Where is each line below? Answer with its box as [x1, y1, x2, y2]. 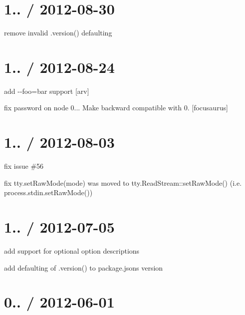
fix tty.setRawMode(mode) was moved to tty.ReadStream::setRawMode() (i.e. [4, 177, 242, 188]
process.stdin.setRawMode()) [4, 187, 93, 198]
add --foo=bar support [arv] [4, 85, 89, 96]
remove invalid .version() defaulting [4, 27, 112, 38]
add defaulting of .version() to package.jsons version [4, 262, 163, 273]
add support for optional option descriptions [4, 246, 140, 256]
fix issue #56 [4, 161, 44, 171]
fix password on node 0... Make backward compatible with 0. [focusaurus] [4, 102, 228, 113]
